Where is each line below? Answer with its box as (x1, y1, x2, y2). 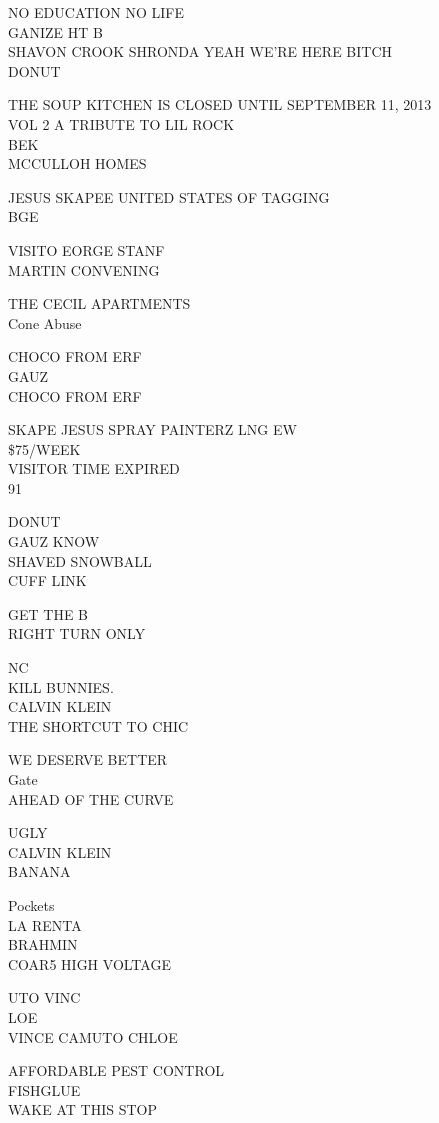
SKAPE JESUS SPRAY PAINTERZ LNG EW (8, 419, 297, 440)
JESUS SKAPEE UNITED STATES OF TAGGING (8, 186, 330, 207)
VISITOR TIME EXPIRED (8, 458, 180, 479)
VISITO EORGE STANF (8, 239, 165, 260)
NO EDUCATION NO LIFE (8, 2, 184, 22)
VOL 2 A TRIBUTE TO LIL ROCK (8, 113, 235, 134)
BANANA (8, 861, 71, 882)
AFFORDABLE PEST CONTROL (8, 1060, 225, 1081)
